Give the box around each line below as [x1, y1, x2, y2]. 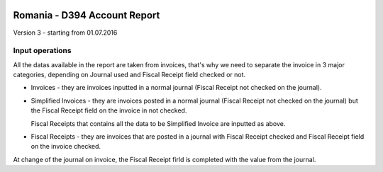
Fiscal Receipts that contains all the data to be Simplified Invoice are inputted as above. [30, 119, 286, 127]
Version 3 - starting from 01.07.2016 [13, 28, 118, 37]
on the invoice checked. [30, 142, 101, 151]
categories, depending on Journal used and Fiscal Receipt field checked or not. [13, 71, 246, 79]
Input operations [13, 46, 72, 56]
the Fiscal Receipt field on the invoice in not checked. [30, 106, 187, 115]
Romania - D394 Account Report [13, 9, 160, 21]
